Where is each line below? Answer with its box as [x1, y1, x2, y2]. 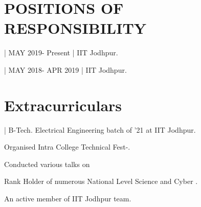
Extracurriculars [4, 94, 122, 115]
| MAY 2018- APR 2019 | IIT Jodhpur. [4, 64, 127, 75]
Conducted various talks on [4, 158, 90, 169]
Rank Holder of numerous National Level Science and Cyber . [4, 176, 198, 187]
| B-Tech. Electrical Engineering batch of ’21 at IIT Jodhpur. [4, 124, 196, 135]
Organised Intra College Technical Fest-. [4, 141, 130, 152]
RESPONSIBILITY [4, 17, 147, 38]
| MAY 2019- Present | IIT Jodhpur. [4, 47, 118, 58]
